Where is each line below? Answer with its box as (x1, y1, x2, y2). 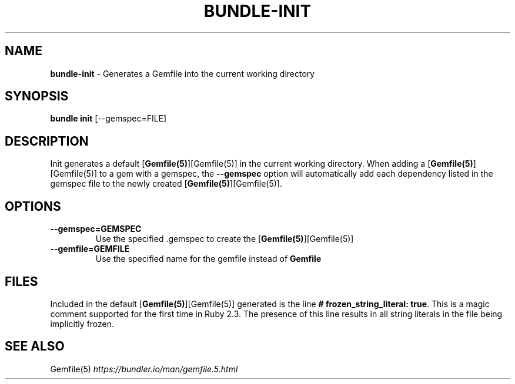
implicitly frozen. (50, 318, 115, 329)
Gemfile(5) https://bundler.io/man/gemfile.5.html (50, 363, 238, 374)
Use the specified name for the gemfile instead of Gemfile (95, 254, 322, 264)
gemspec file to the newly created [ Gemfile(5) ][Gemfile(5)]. (50, 178, 282, 189)
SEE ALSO (5, 339, 65, 354)
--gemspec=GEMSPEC (50, 224, 142, 234)
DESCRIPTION (5, 133, 89, 149)
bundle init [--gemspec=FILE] (50, 113, 167, 124)
